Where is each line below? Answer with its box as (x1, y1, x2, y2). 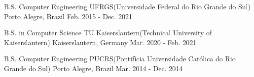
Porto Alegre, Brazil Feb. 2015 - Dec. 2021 (4, 11, 132, 21)
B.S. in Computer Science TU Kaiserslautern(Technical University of (4, 27, 212, 38)
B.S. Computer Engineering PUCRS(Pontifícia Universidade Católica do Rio (4, 53, 236, 64)
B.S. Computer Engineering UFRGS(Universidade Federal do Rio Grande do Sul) (4, 1, 251, 11)
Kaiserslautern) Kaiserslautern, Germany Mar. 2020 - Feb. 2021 (4, 37, 197, 47)
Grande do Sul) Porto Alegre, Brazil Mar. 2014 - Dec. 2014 (4, 63, 183, 73)
